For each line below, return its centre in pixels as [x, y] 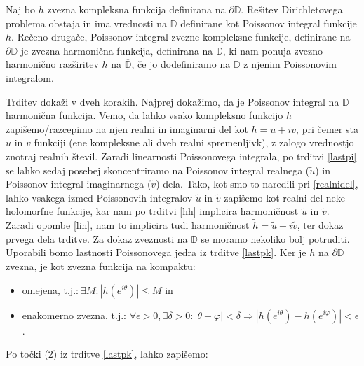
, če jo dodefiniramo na [181, 64]
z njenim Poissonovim [290, 64]
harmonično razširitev [52, 64]
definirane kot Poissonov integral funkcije [269, 23]
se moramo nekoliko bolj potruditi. [275, 238]
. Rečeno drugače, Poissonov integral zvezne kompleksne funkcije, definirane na [181, 37]
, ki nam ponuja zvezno [273, 50]
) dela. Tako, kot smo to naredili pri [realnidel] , [257, 184]
